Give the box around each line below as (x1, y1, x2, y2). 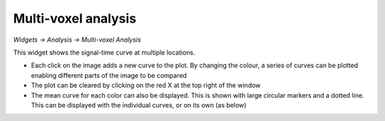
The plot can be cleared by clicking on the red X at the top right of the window (31, 81, 261, 90)
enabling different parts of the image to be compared (31, 71, 187, 79)
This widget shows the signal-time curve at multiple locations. (13, 48, 195, 57)
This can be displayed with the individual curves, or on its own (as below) (31, 100, 247, 109)
